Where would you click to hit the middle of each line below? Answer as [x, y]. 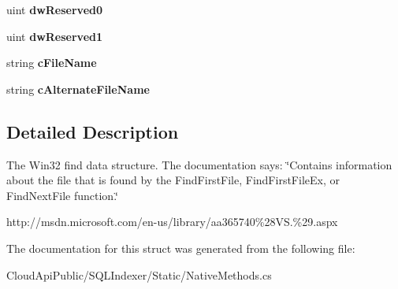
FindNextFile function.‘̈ [62, 195]
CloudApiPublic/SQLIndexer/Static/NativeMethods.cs [139, 274]
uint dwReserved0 [55, 9]
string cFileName [52, 63]
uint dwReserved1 [55, 36]
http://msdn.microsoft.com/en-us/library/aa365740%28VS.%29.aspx [172, 222]
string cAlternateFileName [78, 89]
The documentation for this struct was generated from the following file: [181, 248]
